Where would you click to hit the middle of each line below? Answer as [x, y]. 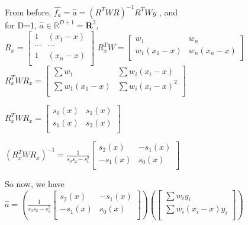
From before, [28, 12]
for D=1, [21, 25]
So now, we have [35, 184]
